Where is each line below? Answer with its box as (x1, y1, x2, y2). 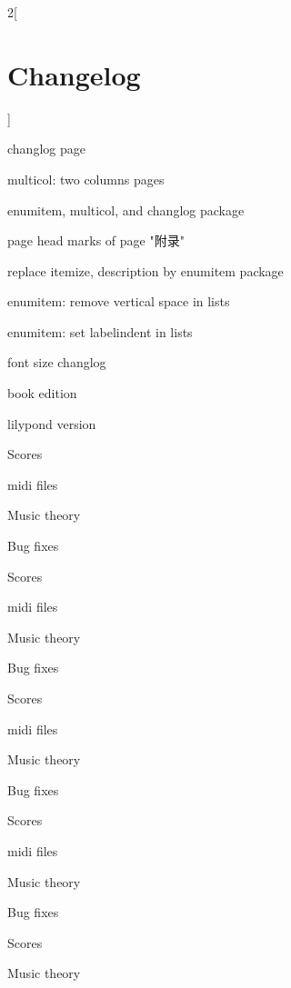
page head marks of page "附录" (7, 231, 185, 250)
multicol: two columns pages (7, 169, 165, 188)
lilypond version (7, 414, 96, 433)
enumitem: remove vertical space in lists (7, 292, 230, 311)
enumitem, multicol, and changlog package (7, 200, 245, 219)
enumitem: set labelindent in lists (7, 322, 193, 341)
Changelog (7, 55, 141, 93)
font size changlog (7, 353, 106, 372)
